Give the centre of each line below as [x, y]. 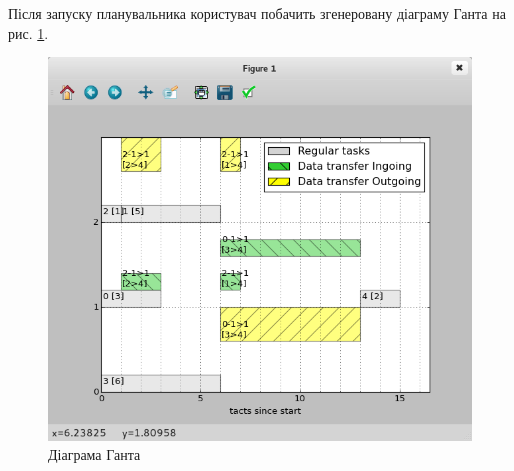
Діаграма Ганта [94, 454]
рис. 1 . [28, 32]
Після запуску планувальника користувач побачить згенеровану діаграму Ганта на [257, 13]
